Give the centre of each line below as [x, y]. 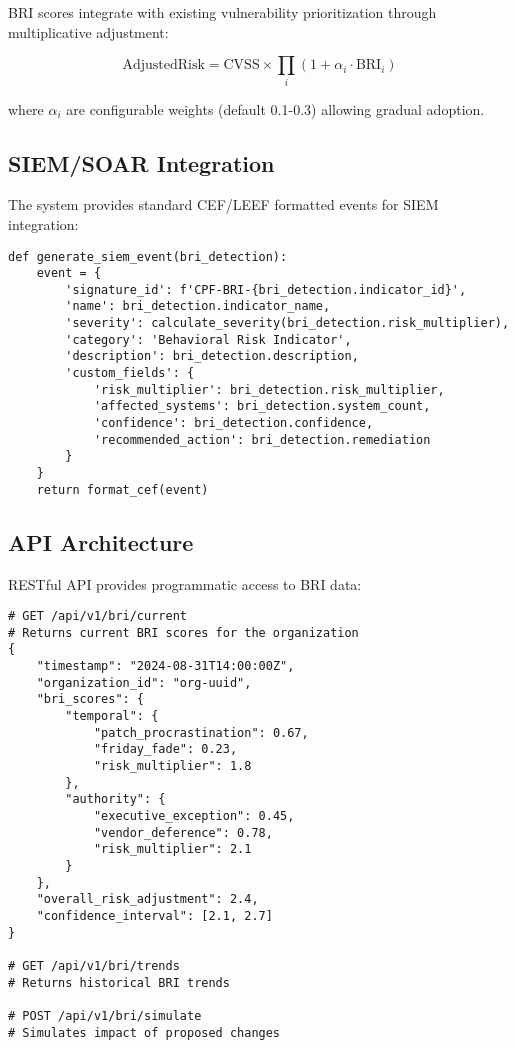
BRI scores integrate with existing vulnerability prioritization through [222, 12]
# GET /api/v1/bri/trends [94, 965]
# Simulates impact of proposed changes [144, 1032]
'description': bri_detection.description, [212, 356]
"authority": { [115, 799]
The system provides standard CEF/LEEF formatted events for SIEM [223, 204]
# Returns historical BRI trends [119, 982]
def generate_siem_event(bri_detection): [148, 256]
